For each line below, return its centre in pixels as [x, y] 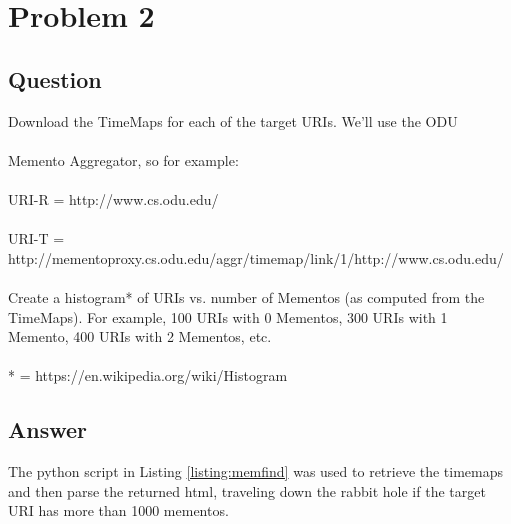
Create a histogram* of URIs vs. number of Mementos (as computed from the [246, 296]
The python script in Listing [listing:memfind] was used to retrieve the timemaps [256, 471]
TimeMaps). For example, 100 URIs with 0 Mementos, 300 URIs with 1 [228, 316]
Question [55, 78]
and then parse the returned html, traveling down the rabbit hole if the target [247, 490]
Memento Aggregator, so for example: [123, 159]
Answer [48, 429]
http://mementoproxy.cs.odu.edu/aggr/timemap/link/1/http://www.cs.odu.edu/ [256, 257]
